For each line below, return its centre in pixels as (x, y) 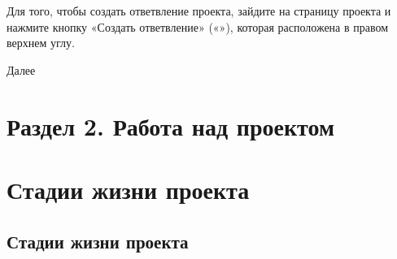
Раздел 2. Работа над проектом (171, 125)
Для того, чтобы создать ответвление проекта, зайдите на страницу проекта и (199, 11)
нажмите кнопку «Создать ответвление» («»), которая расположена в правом (198, 26)
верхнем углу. (41, 43)
